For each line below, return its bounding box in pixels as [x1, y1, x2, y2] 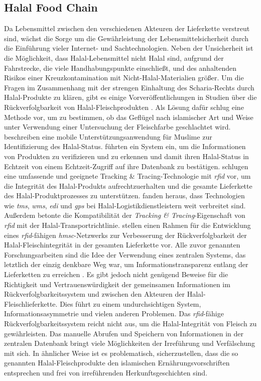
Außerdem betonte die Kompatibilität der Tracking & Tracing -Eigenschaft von [4, 210, 245, 220]
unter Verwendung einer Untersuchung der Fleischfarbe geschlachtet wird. [4, 121, 231, 132]
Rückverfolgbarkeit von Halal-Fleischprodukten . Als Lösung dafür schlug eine [4, 101, 244, 112]
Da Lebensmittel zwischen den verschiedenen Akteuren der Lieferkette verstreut [4, 23, 250, 34]
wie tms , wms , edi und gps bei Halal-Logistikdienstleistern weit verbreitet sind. [4, 200, 246, 210]
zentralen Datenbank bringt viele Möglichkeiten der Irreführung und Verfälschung [4, 338, 255, 348]
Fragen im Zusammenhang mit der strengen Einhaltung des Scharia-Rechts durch [4, 82, 254, 92]
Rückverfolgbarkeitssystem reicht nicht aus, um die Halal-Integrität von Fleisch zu [4, 318, 257, 329]
